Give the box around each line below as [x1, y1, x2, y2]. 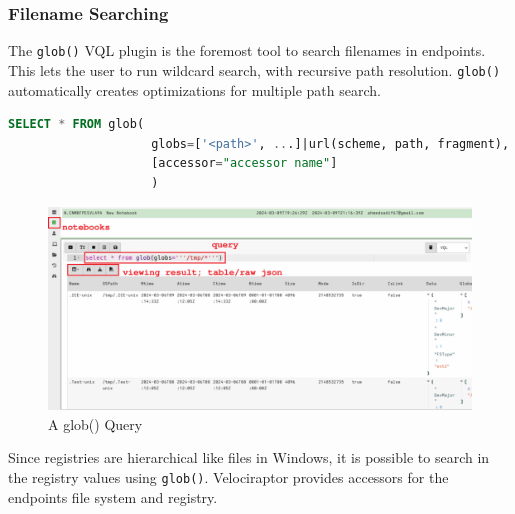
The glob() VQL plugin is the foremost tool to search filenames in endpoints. [8, 40, 486, 61]
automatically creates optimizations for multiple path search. [8, 79, 381, 100]
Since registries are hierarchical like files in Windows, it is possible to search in [8, 447, 490, 468]
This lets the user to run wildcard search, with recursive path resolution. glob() [8, 59, 501, 80]
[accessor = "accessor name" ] [151, 156, 338, 171]
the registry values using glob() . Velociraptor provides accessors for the [8, 467, 449, 487]
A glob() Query [48, 413, 143, 434]
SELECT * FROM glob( [8, 117, 145, 132]
